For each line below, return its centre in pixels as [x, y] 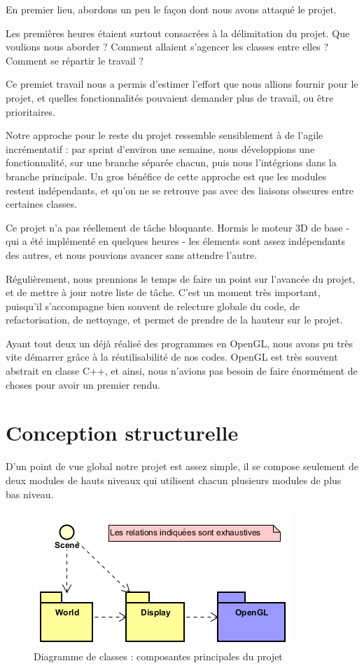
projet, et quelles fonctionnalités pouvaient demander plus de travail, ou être [170, 97]
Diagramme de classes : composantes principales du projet [158, 656]
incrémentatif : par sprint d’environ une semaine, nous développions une [160, 148]
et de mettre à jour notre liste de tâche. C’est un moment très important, [163, 292]
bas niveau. [30, 494]
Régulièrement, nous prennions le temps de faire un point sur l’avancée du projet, [181, 278]
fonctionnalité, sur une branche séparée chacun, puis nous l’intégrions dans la [171, 162]
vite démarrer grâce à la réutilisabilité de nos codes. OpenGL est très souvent [172, 357]
